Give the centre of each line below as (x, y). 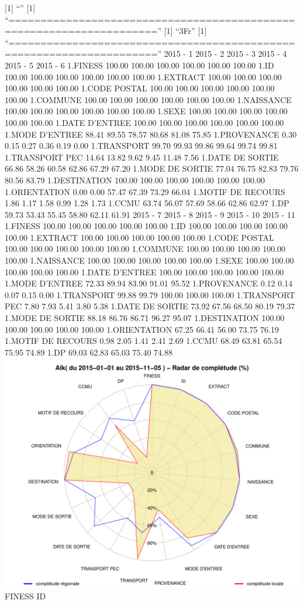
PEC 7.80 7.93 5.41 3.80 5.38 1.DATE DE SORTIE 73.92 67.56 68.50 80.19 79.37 (150, 306)
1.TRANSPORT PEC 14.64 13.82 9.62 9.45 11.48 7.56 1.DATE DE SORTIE (142, 157)
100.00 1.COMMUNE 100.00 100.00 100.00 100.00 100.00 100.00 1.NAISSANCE (148, 99)
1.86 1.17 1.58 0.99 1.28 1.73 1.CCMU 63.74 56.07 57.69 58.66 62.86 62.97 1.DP (147, 203)
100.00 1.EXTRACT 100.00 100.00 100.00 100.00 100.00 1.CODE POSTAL (139, 237)
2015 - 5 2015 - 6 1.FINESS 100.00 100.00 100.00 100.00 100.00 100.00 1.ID (139, 65)
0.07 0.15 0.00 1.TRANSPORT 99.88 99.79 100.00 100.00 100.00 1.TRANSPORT (150, 294)
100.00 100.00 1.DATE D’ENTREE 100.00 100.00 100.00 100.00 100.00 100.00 (144, 122)
